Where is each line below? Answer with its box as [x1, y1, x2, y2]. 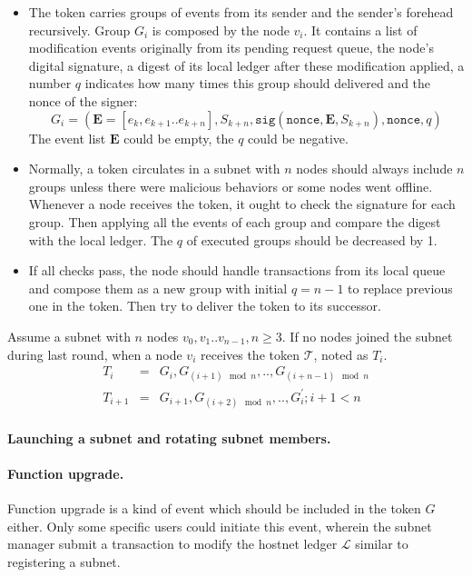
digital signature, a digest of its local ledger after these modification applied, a [28, 55, 465, 75]
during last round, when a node [7, 344, 182, 363]
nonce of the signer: [28, 91, 138, 110]
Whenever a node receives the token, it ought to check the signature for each [28, 194, 456, 214]
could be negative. [248, 128, 349, 147]
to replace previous [348, 278, 453, 297]
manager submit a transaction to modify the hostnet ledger [7, 534, 338, 553]
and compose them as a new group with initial [28, 278, 288, 297]
